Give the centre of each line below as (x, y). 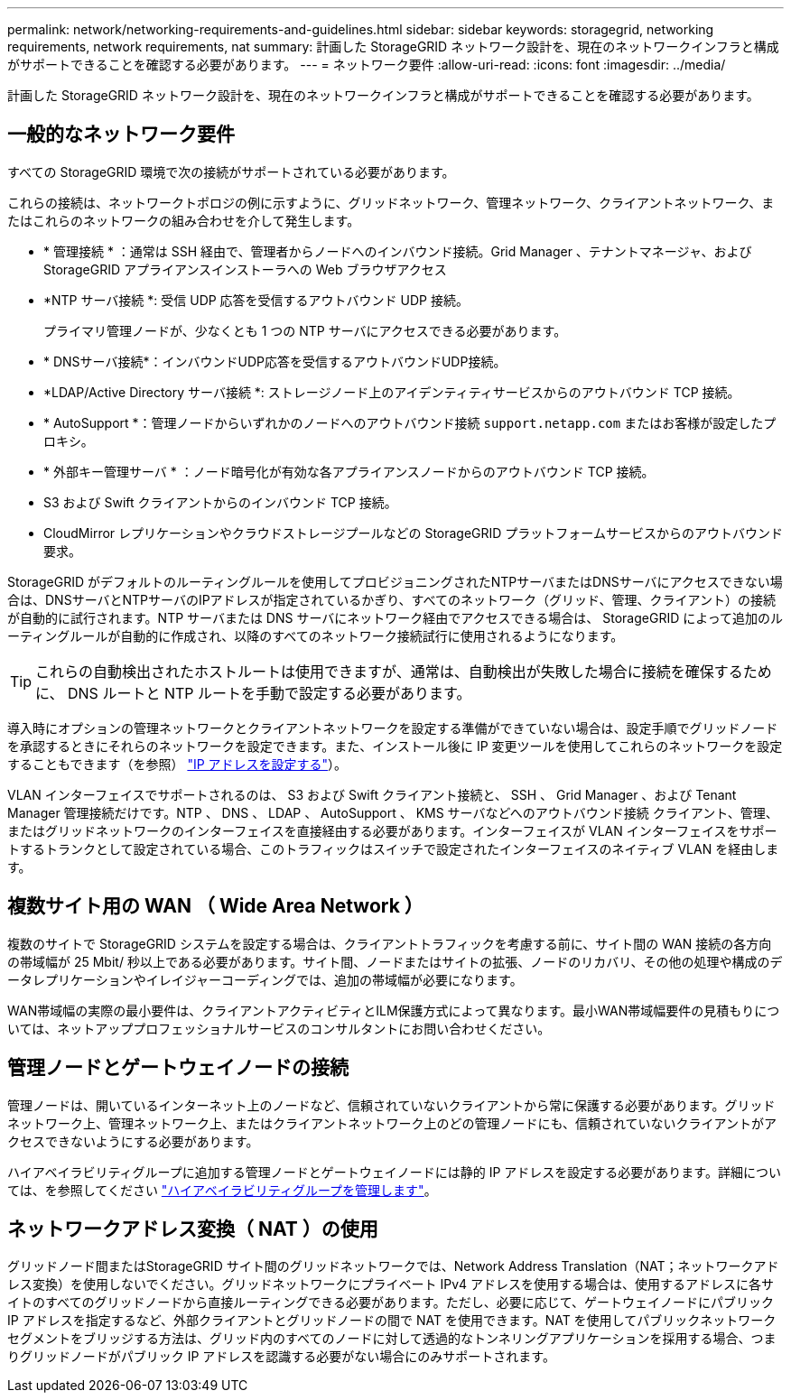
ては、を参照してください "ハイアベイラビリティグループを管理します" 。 (222, 1190)
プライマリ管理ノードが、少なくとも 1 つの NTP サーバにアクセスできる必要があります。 (305, 330)
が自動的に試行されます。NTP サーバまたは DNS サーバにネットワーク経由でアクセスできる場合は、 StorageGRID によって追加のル (395, 617)
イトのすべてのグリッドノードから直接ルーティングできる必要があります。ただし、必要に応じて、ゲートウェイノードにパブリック (391, 1303)
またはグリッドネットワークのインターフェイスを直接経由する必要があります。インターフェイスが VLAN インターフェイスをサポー (392, 830)
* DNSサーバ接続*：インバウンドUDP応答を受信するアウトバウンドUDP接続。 (275, 361)
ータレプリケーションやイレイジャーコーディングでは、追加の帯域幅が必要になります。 (265, 979)
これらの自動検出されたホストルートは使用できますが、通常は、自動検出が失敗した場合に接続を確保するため (404, 671)
